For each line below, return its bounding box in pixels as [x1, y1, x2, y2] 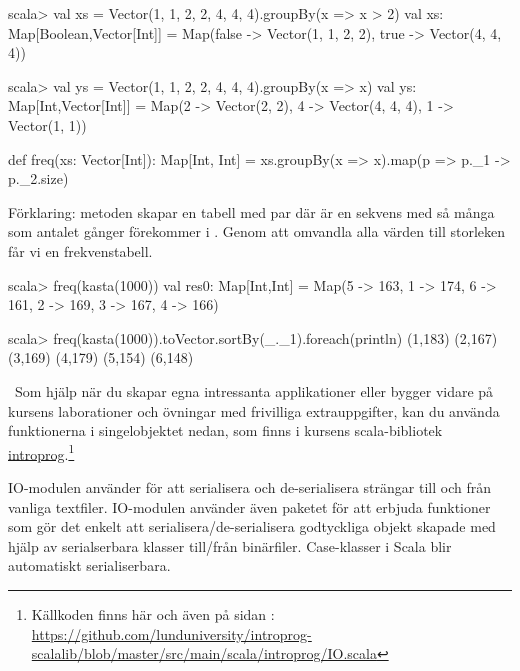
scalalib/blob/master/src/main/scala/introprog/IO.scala [31, 643, 377, 664]
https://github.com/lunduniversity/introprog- [31, 623, 312, 644]
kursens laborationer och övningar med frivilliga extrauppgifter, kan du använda [8, 400, 500, 421]
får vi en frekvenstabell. [8, 240, 153, 261]
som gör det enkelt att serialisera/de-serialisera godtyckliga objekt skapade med [8, 516, 496, 537]
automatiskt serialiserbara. [8, 555, 171, 576]
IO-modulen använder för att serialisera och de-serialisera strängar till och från [8, 476, 491, 497]
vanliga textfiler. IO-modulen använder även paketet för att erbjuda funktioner [8, 496, 491, 517]
